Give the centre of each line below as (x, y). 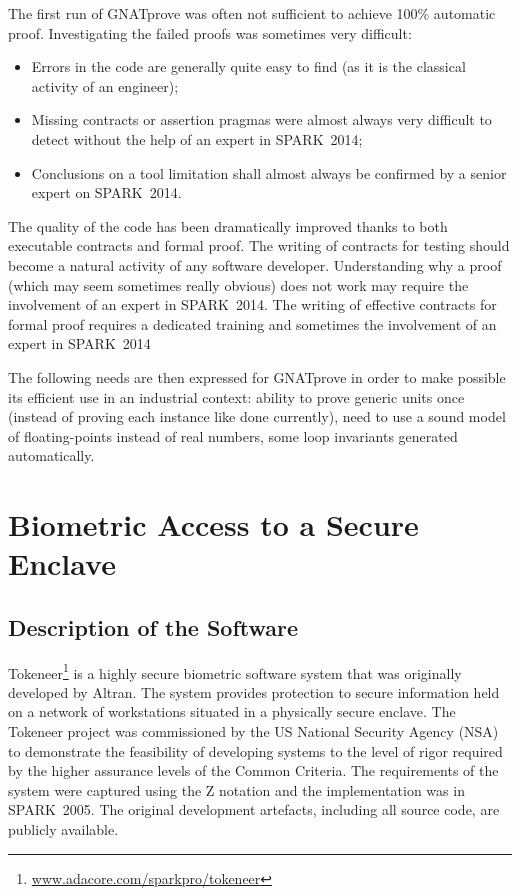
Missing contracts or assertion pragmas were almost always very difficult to (261, 119)
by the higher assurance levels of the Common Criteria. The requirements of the (253, 770)
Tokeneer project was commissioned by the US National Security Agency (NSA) (253, 731)
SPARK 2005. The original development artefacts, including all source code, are (254, 809)
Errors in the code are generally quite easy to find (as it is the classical (248, 66)
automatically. (51, 455)
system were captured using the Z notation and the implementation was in (236, 789)
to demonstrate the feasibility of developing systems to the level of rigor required (255, 750)
